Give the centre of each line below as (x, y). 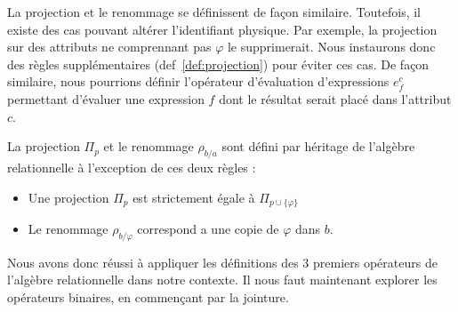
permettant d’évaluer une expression (106, 98)
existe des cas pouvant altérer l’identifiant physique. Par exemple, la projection (222, 29)
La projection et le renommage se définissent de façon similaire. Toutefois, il (214, 12)
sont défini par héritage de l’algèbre (318, 146)
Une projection (68, 197)
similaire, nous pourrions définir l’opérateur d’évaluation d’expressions (198, 81)
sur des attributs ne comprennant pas (109, 47)
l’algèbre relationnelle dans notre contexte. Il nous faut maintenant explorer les (222, 280)
